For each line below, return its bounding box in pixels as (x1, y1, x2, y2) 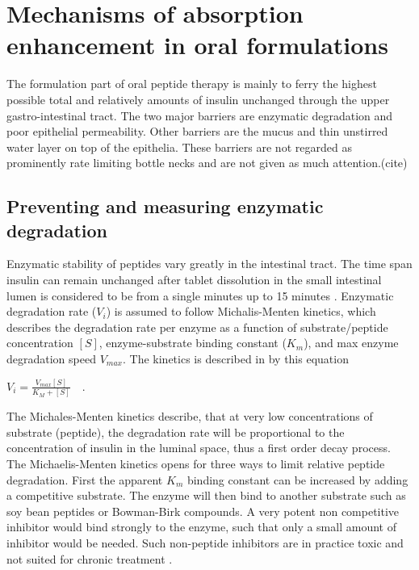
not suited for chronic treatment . (6, 550, 173, 567)
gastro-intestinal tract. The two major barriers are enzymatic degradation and (6, 107, 393, 124)
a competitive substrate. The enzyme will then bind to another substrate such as (6, 487, 406, 504)
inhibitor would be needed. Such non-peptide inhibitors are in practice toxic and (6, 534, 404, 551)
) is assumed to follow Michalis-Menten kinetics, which (106, 303, 376, 320)
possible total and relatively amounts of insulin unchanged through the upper (6, 90, 390, 107)
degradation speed (6, 350, 96, 367)
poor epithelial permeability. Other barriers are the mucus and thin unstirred (6, 123, 388, 140)
